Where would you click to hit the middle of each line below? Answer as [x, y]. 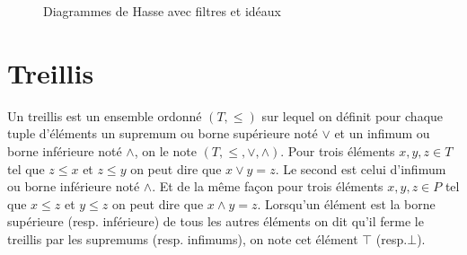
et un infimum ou [382, 133]
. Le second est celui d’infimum [361, 168]
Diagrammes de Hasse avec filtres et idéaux [162, 11]
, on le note [165, 150]
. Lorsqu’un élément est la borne [346, 203]
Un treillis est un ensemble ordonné [105, 115]
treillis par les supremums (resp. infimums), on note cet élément [183, 238]
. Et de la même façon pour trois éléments [268, 186]
